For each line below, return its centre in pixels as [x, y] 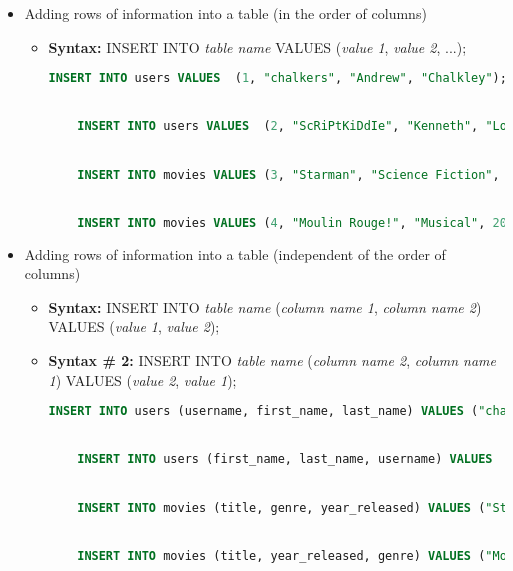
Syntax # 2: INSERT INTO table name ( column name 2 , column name [272, 360]
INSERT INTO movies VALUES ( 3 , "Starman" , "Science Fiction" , [288, 174]
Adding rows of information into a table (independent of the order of [235, 253]
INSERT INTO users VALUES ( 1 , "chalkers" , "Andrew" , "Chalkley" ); [277, 78]
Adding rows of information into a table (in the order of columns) [225, 13]
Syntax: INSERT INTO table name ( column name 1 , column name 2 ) [265, 306]
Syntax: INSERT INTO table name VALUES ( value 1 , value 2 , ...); [257, 46]
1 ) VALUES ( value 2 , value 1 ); [142, 379]
